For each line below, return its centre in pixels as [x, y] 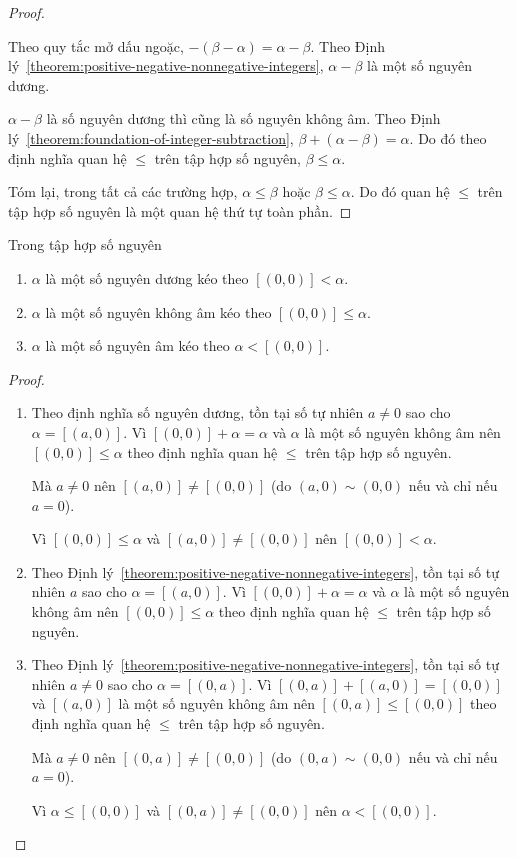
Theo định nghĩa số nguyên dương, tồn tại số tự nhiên [197, 412]
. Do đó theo [448, 137]
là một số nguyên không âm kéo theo [158, 311]
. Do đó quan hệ [400, 191]
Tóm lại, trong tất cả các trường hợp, [123, 191]
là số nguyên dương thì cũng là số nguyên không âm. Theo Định [243, 118]
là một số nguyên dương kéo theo [147, 277]
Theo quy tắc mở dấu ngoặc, [96, 45]
